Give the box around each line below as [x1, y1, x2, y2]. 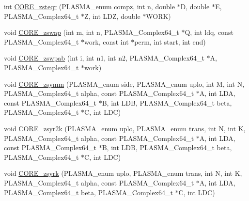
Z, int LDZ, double [84, 11, 140, 21]
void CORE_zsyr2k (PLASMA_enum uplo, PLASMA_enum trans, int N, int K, [4, 123, 246, 133]
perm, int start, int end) [134, 36, 206, 46]
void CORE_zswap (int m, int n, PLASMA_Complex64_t [4, 27, 179, 37]
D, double [180, 1, 210, 11]
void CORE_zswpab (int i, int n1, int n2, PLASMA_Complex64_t [4, 53, 204, 63]
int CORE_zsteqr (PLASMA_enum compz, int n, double [4, 1, 175, 11]
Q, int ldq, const [185, 27, 233, 37]
